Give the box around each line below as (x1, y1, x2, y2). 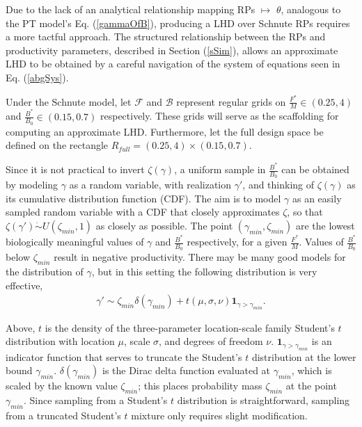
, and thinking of (242, 177, 315, 192)
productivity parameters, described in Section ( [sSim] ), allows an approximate (6, 42, 338, 57)
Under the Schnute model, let (6, 94, 132, 108)
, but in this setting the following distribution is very (91, 264, 317, 279)
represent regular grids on (176, 94, 286, 108)
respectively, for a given (187, 234, 288, 249)
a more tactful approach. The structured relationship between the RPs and (6, 29, 326, 44)
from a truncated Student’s (6, 408, 121, 422)
